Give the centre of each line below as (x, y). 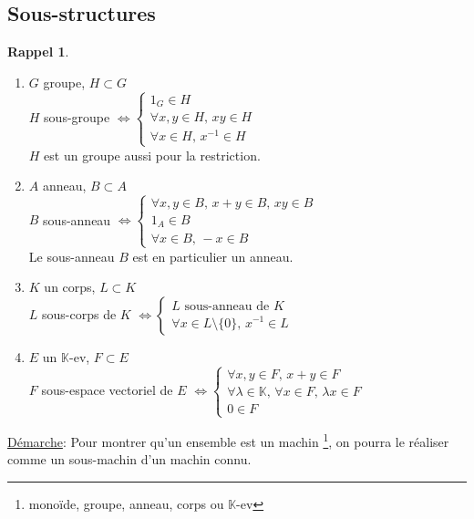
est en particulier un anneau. (213, 256)
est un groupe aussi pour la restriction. (152, 155)
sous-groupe (77, 116)
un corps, (70, 287)
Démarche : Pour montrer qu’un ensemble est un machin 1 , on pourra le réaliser (228, 440)
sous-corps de (79, 313)
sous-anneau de (227, 307)
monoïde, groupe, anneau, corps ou (126, 503)
